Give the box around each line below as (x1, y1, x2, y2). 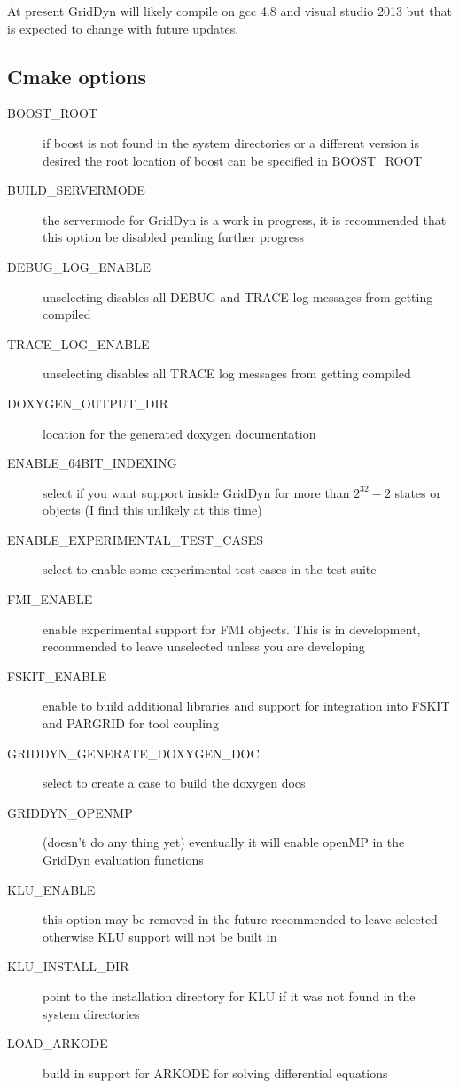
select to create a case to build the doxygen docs (43, 773, 306, 792)
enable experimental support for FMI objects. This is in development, (43, 619, 421, 638)
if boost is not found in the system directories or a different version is (43, 133, 419, 152)
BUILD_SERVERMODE (7, 181, 145, 199)
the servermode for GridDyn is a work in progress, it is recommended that (43, 210, 447, 229)
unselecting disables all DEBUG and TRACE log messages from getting (43, 287, 433, 306)
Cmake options (7, 62, 147, 89)
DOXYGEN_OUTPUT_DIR (7, 393, 168, 412)
